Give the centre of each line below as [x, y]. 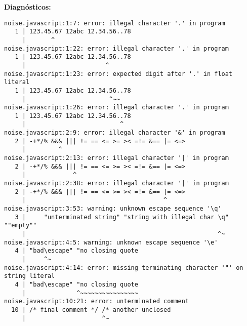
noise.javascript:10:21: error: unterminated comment [97, 301]
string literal [30, 276]
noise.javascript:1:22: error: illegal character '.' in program [116, 48]
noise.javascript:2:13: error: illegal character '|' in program [116, 158]
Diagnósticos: [28, 7]
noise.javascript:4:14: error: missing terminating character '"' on [124, 268]
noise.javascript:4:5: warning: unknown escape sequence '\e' [111, 242]
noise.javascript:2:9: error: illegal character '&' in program [115, 133]
